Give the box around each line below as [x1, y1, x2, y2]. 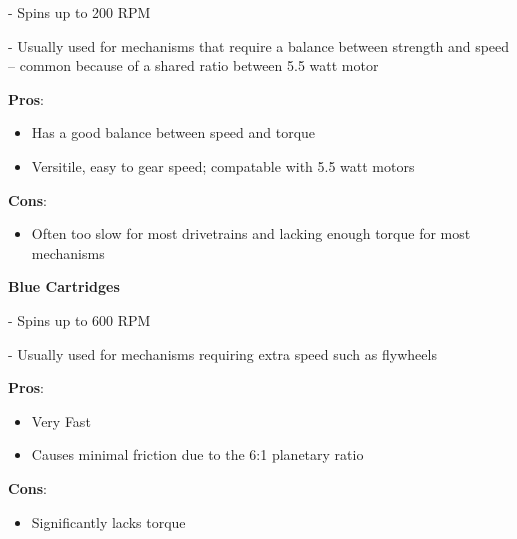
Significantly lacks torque [31, 511, 186, 532]
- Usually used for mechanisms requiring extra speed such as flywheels [8, 343, 437, 364]
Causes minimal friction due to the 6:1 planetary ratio [31, 444, 364, 465]
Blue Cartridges [8, 276, 120, 297]
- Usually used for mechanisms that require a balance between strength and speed [8, 35, 510, 56]
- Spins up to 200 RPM [8, 2, 151, 22]
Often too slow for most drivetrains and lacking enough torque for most [31, 223, 471, 244]
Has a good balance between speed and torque [31, 122, 316, 143]
